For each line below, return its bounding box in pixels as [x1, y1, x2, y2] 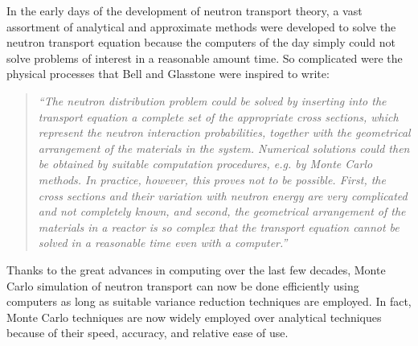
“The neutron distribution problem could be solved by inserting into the [38, 92, 387, 109]
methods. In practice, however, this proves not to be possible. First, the [38, 171, 386, 187]
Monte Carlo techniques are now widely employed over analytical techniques [6, 308, 382, 325]
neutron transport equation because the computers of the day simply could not [6, 34, 395, 51]
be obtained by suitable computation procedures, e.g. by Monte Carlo [38, 155, 373, 172]
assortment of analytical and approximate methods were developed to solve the [6, 18, 396, 35]
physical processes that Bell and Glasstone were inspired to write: [6, 65, 330, 82]
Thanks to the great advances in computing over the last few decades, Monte [6, 261, 386, 278]
